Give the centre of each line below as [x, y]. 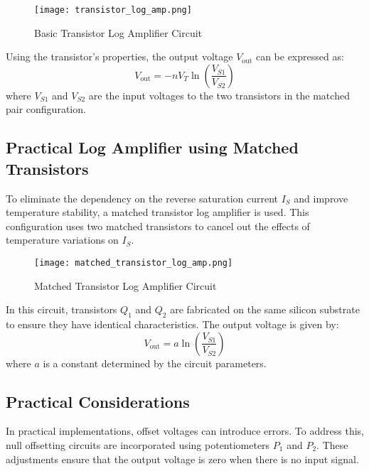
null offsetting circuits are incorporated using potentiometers [138, 445]
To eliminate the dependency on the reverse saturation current [142, 198]
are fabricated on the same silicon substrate [265, 309]
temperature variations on [62, 240]
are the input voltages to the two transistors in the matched [219, 95]
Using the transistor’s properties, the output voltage [119, 56]
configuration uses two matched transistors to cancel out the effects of [158, 226]
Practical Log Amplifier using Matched [152, 147]
